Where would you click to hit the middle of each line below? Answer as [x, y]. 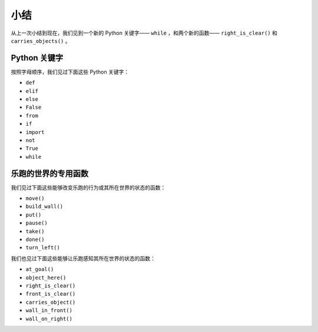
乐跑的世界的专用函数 [49, 173]
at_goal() [40, 269]
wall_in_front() [49, 311]
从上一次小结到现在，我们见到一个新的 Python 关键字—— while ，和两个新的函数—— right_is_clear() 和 [144, 33]
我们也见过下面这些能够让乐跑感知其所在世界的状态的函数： [83, 258]
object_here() [46, 277]
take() [35, 231]
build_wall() [44, 207]
